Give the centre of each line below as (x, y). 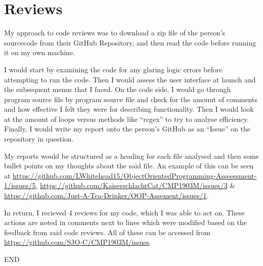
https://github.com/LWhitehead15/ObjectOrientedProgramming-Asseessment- (135, 175)
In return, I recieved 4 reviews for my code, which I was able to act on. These (124, 212)
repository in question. (39, 139)
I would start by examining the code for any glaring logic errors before (113, 69)
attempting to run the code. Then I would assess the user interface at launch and (130, 79)
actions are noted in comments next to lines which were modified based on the (125, 222)
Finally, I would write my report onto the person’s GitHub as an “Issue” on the (127, 129)
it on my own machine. (39, 52)
